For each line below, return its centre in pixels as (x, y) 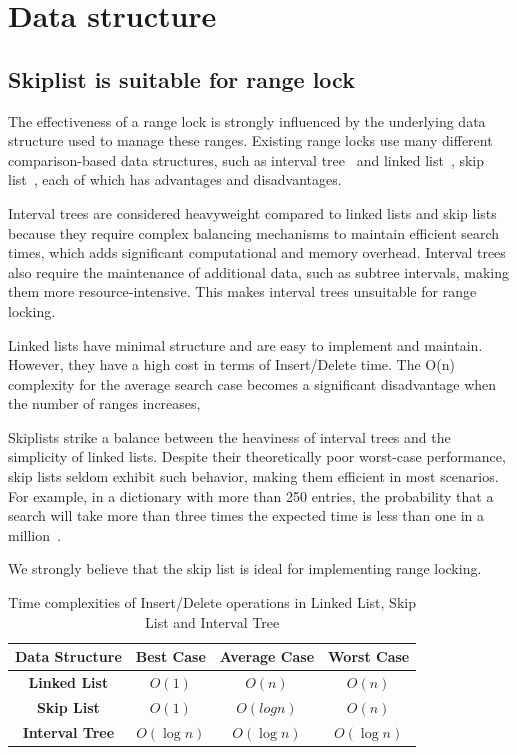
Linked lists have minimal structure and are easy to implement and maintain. (245, 344)
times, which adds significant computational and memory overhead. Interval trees (257, 252)
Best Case (170, 656)
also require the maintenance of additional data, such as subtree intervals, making (259, 271)
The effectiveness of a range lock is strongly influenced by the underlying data (247, 120)
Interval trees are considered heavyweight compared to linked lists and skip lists (252, 212)
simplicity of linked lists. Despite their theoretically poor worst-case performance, (257, 456)
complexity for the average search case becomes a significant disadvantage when (252, 383)
